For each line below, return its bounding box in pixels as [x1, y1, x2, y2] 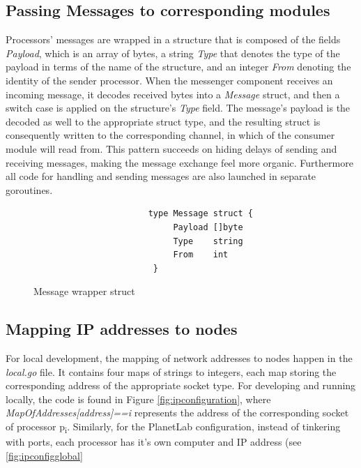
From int [173, 250, 229, 260]
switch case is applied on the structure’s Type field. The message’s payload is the [6, 100, 351, 115]
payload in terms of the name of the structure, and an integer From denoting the [6, 59, 351, 74]
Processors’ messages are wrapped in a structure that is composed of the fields [6, 32, 341, 47]
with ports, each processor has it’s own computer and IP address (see [6, 435, 302, 449]
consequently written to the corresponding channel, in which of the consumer [6, 128, 335, 142]
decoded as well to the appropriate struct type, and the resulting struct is [6, 114, 321, 128]
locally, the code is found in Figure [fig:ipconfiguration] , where [6, 391, 271, 406]
